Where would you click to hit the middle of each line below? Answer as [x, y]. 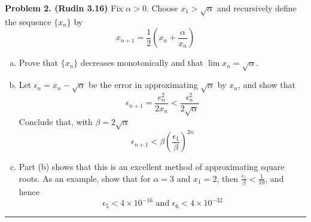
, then [228, 178]
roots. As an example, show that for [85, 178]
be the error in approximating [143, 85]
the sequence [28, 21]
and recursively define [257, 8]
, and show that [267, 85]
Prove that [38, 63]
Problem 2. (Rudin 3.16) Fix [64, 8]
